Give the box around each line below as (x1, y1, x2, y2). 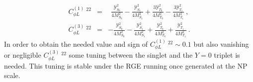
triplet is (214, 50, 240, 60)
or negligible (4, 50, 41, 60)
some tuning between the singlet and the (69, 50, 193, 60)
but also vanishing (193, 38, 249, 49)
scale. (4, 70, 20, 81)
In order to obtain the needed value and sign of (4, 38, 148, 49)
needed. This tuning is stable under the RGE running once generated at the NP (4, 60, 248, 71)
